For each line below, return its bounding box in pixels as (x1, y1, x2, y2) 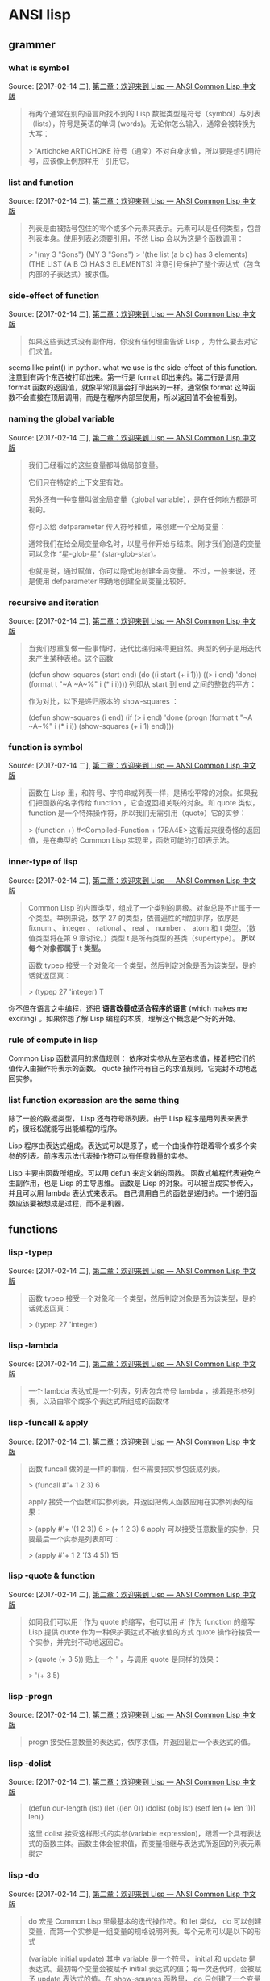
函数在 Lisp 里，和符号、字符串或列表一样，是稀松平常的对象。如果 (27, 788, 251, 797)
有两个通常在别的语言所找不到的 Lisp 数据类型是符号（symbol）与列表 (27, 108, 261, 118)
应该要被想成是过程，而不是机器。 (15, 1198, 129, 1209)
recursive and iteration (8, 596, 99, 608)
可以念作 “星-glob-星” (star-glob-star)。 (27, 549, 161, 558)
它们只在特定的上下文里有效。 (27, 477, 127, 486)
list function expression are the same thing (8, 1094, 180, 1105)
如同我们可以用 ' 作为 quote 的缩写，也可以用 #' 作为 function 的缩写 (27, 1617, 255, 1626)
